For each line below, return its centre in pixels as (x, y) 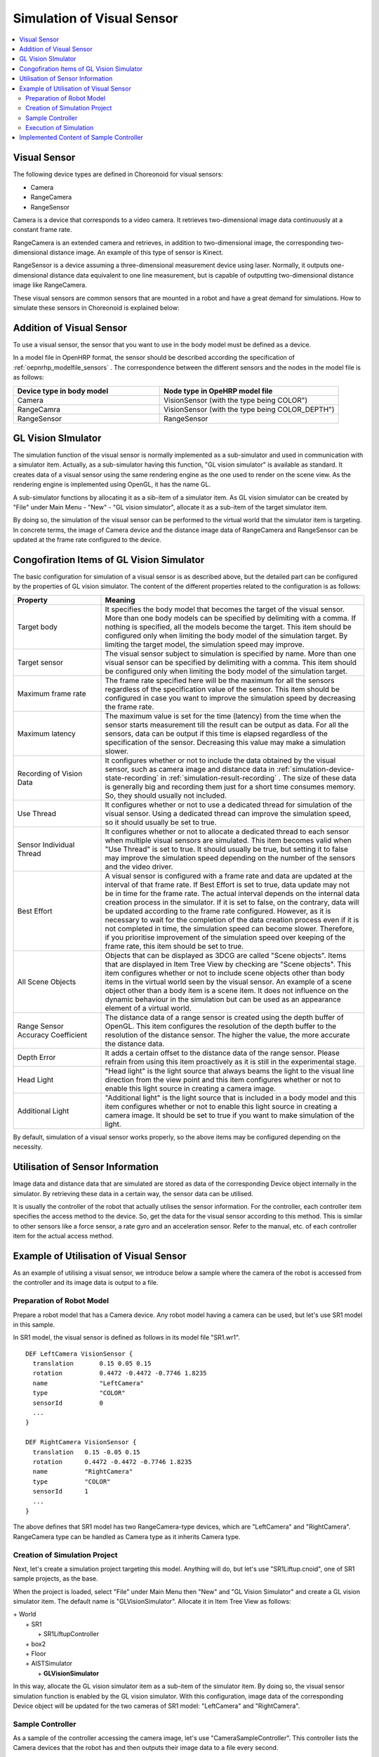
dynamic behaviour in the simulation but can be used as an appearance (223, 999)
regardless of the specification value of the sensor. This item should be (222, 689)
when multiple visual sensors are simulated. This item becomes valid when (228, 840)
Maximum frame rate (52, 694)
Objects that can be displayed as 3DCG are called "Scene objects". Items (226, 955)
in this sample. (34, 1324)
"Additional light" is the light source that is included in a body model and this (231, 1098)
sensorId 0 (68, 1403)
